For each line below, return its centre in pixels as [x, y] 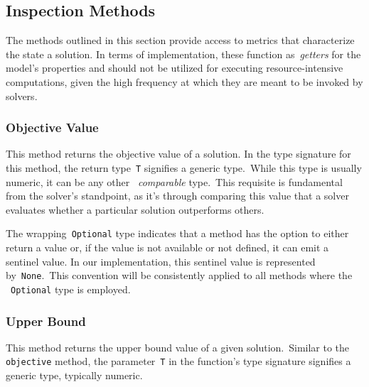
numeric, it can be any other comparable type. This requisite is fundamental [174, 181]
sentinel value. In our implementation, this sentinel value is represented [161, 261]
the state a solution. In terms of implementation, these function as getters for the [183, 54]
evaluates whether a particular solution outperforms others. [135, 209]
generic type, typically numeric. [74, 375]
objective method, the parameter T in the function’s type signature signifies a [178, 361]
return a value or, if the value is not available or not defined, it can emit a [167, 247]
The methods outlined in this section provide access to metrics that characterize [180, 40]
